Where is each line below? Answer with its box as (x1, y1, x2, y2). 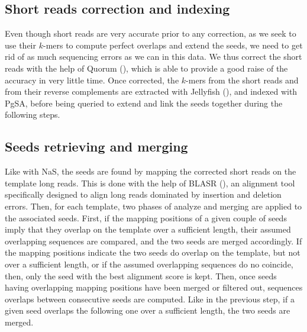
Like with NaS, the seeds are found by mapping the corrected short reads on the (5, 165, 296, 178)
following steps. (5, 108, 60, 121)
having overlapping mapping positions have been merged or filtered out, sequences (5, 281, 303, 294)
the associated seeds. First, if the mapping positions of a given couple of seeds (5, 211, 287, 224)
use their (5, 38, 37, 51)
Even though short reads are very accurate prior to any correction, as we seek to (5, 27, 296, 40)
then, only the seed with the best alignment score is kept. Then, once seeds (5, 269, 277, 282)
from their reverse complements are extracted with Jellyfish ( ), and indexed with (5, 85, 298, 98)
